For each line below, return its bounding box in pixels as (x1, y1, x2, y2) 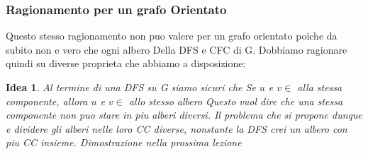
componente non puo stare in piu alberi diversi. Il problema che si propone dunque (6, 107, 362, 122)
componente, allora (6, 93, 88, 108)
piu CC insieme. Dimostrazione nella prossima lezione (6, 135, 242, 150)
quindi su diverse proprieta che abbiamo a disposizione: (6, 56, 246, 71)
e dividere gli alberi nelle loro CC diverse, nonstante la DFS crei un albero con (6, 121, 347, 136)
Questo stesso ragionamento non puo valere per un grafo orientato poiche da (6, 28, 338, 43)
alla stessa (297, 80, 342, 94)
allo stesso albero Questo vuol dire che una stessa (128, 93, 343, 108)
